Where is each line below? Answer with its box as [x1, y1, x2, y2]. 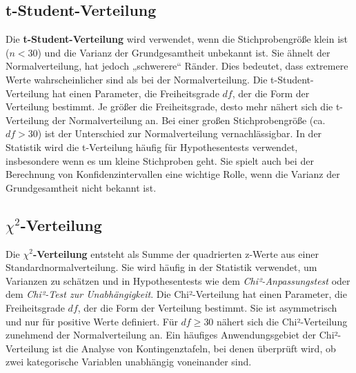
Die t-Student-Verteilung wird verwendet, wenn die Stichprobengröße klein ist [6, 32, 348, 46]
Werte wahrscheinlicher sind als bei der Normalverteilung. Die [6, 72, 268, 86]
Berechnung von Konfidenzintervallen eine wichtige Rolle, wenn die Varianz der [6, 167, 340, 181]
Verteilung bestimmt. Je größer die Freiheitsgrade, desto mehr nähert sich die [6, 99, 333, 114]
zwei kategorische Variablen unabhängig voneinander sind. [6, 354, 252, 369]
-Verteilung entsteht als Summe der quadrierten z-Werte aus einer [32, 246, 319, 261]
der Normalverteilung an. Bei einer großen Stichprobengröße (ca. [52, 112, 326, 127]
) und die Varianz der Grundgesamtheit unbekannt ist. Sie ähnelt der [37, 45, 330, 59]
